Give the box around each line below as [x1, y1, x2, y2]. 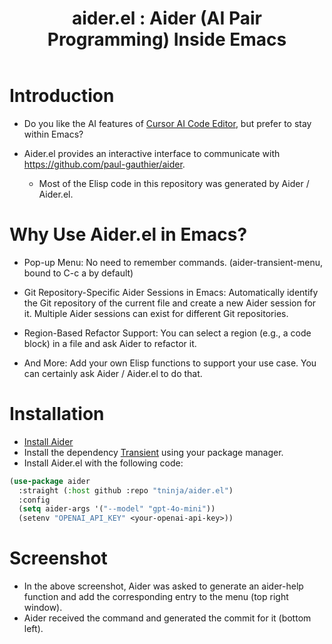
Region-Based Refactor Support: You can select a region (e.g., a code [23, 327, 312, 339]
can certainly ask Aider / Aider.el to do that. [23, 367, 203, 379]
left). [23, 623, 44, 635]
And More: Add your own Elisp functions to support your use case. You [23, 357, 317, 369]
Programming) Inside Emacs [47, 28, 287, 51]
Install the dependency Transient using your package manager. [23, 446, 284, 458]
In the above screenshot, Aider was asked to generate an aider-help [23, 580, 304, 592]
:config [18, 495, 51, 505]
